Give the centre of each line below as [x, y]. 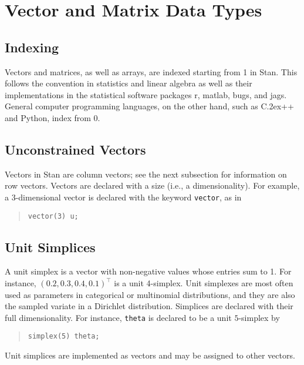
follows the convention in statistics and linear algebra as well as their [129, 83]
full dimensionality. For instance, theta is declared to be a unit [118, 317]
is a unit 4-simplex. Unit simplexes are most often [204, 283]
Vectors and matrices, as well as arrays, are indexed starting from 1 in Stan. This [151, 71]
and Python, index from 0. [53, 117]
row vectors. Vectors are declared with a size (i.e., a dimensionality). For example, [152, 185]
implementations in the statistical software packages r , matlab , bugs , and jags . [146, 94]
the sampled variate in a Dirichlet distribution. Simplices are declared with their [149, 306]
